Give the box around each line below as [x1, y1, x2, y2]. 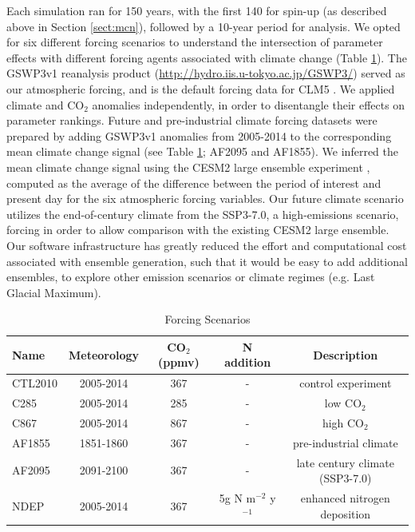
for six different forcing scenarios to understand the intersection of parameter [6, 34, 383, 50]
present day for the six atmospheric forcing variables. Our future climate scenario [6, 190, 404, 207]
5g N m [219, 490, 256, 506]
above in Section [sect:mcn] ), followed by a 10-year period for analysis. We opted [6, 18, 401, 34]
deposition [320, 505, 371, 522]
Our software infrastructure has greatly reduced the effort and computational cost [6, 236, 407, 253]
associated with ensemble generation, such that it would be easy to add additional [6, 252, 408, 269]
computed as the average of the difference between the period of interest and [6, 174, 381, 191]
